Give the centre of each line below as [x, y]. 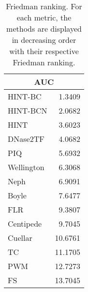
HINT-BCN [28, 110]
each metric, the [44, 17]
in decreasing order [44, 40]
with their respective [44, 51]
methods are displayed [44, 29]
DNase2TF [26, 139]
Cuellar [20, 238]
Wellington [26, 167]
